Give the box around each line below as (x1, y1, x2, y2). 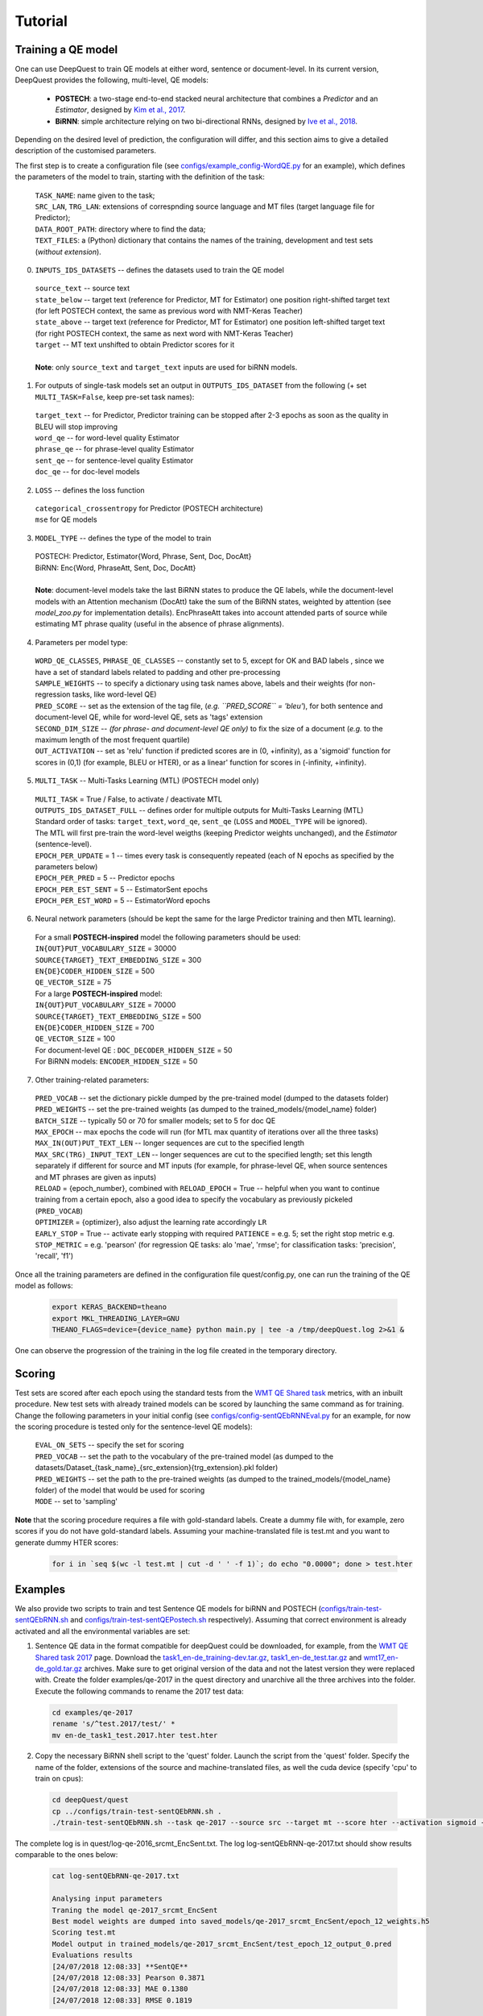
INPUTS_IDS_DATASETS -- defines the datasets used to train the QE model (35, 264, 285, 274)
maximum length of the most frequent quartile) (35, 735, 191, 744)
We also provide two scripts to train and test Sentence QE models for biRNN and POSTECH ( (14, 1604, 322, 1613)
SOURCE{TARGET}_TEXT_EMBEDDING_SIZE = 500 (35, 1011, 201, 1021)
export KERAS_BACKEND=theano (52, 1302, 167, 1312)
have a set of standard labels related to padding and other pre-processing (35, 667, 281, 677)
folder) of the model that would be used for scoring (35, 1485, 205, 1495)
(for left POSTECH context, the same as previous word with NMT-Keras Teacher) (35, 306, 303, 316)
